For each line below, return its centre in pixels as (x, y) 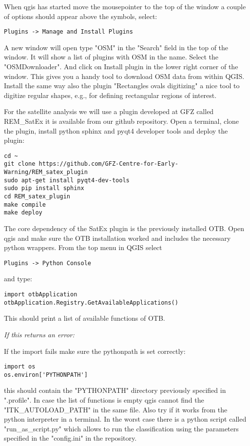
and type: (18, 279)
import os (20, 367)
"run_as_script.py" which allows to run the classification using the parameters (121, 428)
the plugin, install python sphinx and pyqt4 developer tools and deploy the (116, 130)
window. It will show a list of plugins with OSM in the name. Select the (111, 57)
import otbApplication (41, 295)
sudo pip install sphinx (44, 188)
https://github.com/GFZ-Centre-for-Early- (108, 164)
